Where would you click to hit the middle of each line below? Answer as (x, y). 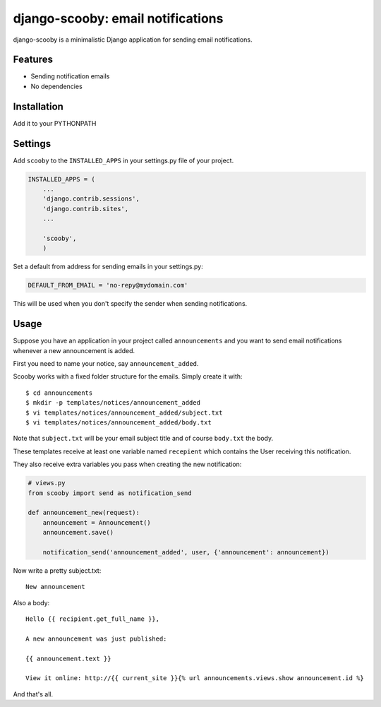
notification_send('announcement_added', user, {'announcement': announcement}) (186, 552)
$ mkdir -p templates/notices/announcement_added (113, 403)
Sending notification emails (70, 76)
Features (33, 60)
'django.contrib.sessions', (91, 199)
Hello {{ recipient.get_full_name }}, (93, 619)
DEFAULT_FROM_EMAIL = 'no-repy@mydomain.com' (108, 285)
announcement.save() (78, 533)
